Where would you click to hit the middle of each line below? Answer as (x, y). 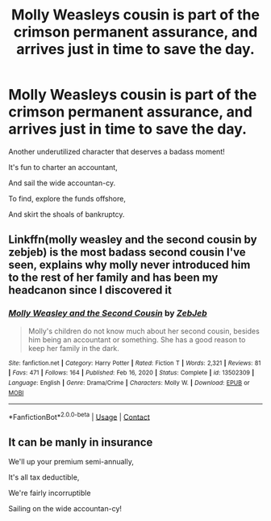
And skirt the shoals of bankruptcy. (67, 214)
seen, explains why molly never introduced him (129, 265)
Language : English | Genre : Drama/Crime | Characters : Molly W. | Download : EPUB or (129, 383)
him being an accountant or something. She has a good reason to (137, 339)
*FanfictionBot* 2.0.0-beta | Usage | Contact (79, 416)
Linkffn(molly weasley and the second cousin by (133, 240)
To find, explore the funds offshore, (67, 198)
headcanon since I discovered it (90, 290)
